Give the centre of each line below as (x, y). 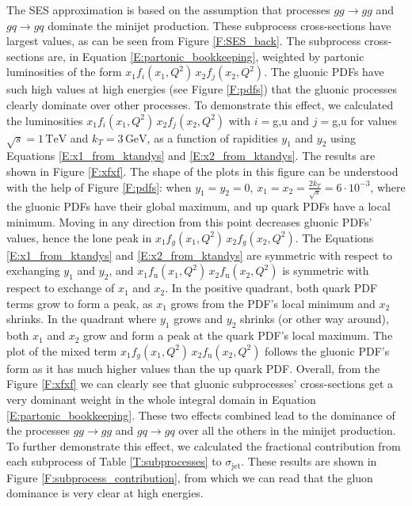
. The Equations (334, 237)
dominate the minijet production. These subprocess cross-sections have (219, 25)
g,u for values (364, 120)
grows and (198, 319)
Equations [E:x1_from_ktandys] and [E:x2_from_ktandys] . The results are (191, 156)
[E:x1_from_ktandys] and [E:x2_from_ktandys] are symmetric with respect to (200, 255)
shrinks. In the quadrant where (82, 319)
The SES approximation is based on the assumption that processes (168, 10)
